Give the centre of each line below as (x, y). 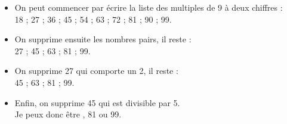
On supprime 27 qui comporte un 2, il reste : (96, 71)
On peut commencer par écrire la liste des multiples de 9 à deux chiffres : (149, 7)
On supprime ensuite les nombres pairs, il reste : (103, 39)
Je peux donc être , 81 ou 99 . (68, 114)
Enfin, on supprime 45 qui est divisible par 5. (97, 102)
